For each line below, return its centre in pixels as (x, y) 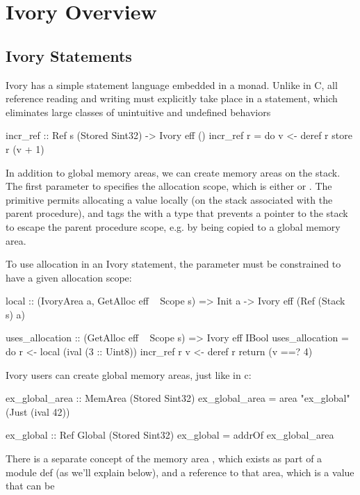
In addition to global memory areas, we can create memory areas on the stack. (173, 172)
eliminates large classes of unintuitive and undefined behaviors (138, 112)
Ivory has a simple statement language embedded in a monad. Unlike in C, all (172, 84)
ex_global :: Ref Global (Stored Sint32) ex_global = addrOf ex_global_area (170, 435)
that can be (30, 486)
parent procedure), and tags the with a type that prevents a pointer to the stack (177, 213)
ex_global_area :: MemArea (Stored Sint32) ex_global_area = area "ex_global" (178, 398)
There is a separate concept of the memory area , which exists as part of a (164, 459)
